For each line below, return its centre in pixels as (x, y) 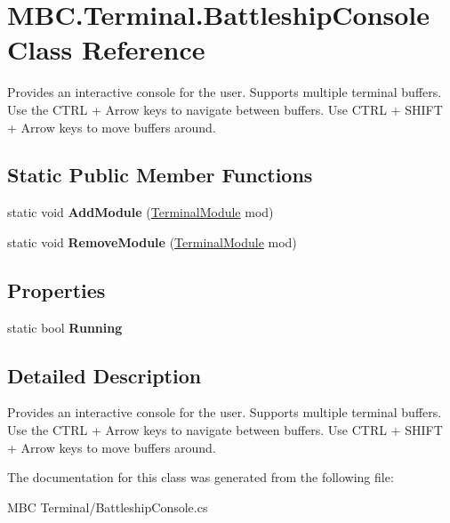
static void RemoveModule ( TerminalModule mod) (152, 241)
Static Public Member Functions (160, 175)
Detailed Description (104, 375)
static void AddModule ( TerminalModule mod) (141, 212)
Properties (56, 290)
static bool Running (65, 327)
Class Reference (106, 49)
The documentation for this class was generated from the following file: (201, 477)
